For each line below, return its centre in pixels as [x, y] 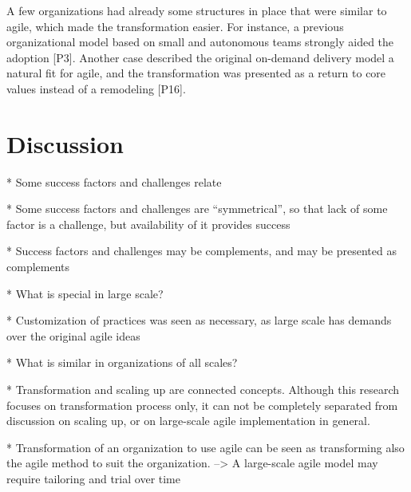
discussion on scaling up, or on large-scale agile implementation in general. [188, 421]
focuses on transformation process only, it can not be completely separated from [202, 405]
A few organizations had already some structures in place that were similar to [197, 10]
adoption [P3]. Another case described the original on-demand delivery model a [200, 57]
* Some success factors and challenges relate [114, 181]
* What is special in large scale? [85, 293]
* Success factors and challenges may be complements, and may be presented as [202, 251]
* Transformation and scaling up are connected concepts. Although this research [203, 390]
